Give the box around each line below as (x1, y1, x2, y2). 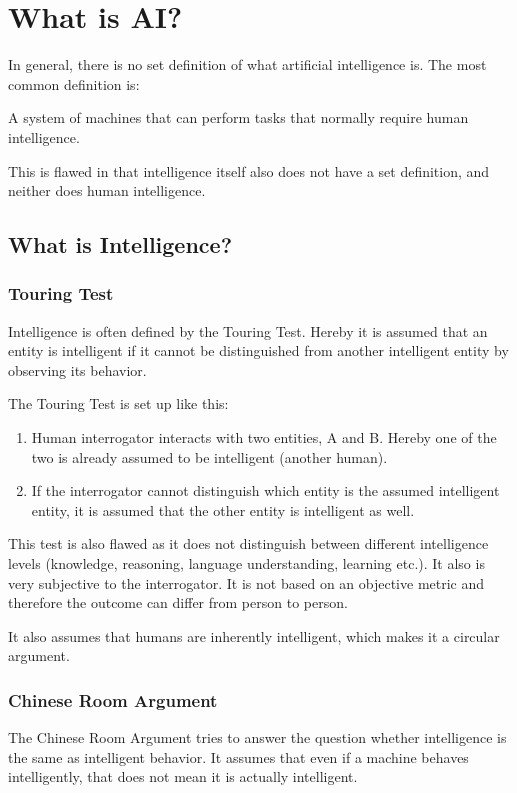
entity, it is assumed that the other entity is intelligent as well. (31, 499, 415, 520)
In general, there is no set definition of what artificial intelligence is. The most (8, 54, 487, 75)
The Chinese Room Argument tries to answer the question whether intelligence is (8, 727, 507, 748)
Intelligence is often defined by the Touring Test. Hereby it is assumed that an (8, 320, 488, 341)
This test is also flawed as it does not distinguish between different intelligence (8, 533, 489, 554)
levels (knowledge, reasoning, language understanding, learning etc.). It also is (8, 553, 485, 574)
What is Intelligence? (8, 229, 233, 260)
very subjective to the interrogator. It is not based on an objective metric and (8, 572, 485, 593)
